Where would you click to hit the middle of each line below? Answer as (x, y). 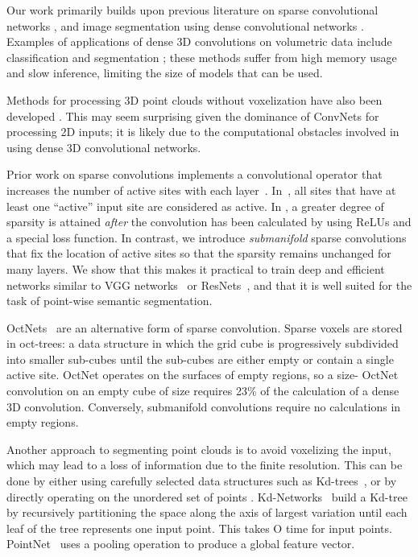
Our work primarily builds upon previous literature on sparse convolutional (192, 10)
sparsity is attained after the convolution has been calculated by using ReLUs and (209, 222)
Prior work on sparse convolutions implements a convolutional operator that (195, 174)
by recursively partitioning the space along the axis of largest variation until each (207, 512)
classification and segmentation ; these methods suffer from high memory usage (202, 57)
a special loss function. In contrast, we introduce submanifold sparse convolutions (207, 237)
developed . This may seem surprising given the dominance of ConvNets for (193, 116)
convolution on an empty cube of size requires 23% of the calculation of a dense (203, 391)
